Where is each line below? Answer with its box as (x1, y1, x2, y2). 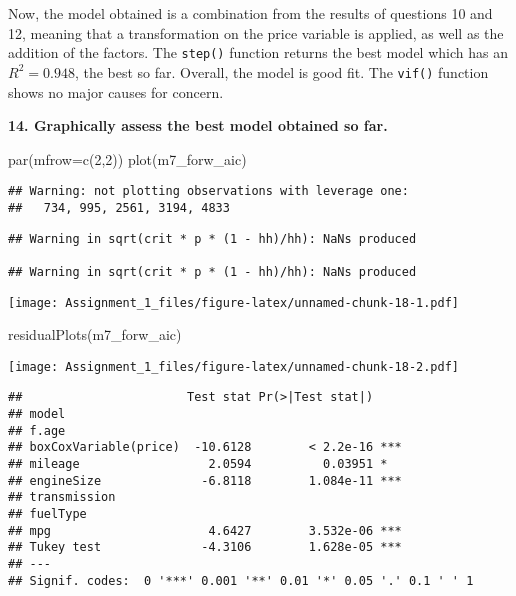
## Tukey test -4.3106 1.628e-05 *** (8, 540, 402, 555)
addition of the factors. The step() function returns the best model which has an (8, 42, 508, 63)
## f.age (8, 423, 66, 438)
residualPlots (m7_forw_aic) (8, 324, 182, 345)
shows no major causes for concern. (8, 81, 224, 102)
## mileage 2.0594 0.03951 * (8, 457, 388, 472)
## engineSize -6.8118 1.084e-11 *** (8, 473, 402, 488)
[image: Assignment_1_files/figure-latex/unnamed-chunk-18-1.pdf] (8, 295, 460, 310)
